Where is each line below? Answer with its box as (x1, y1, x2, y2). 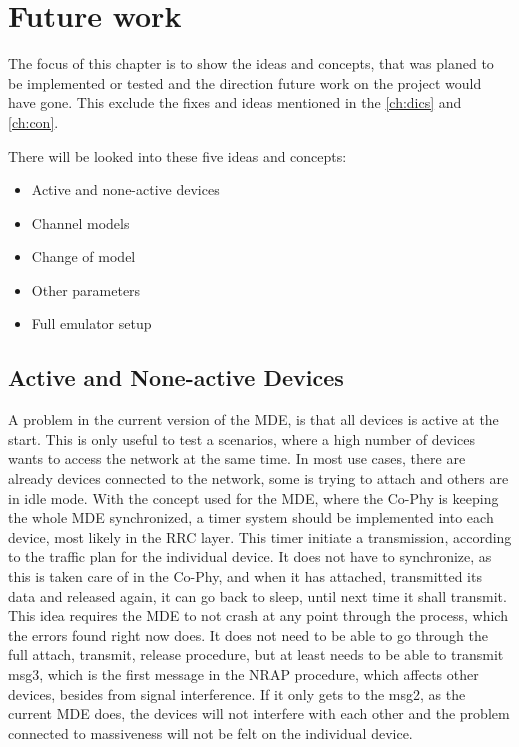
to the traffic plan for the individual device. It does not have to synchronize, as (8, 546, 492, 567)
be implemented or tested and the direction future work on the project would (8, 72, 482, 93)
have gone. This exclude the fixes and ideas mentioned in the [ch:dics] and (8, 92, 462, 113)
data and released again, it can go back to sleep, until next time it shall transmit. (8, 585, 507, 606)
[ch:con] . (8, 111, 59, 132)
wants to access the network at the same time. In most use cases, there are (8, 448, 466, 469)
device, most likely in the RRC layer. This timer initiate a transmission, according (8, 526, 512, 547)
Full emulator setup (31, 313, 152, 334)
